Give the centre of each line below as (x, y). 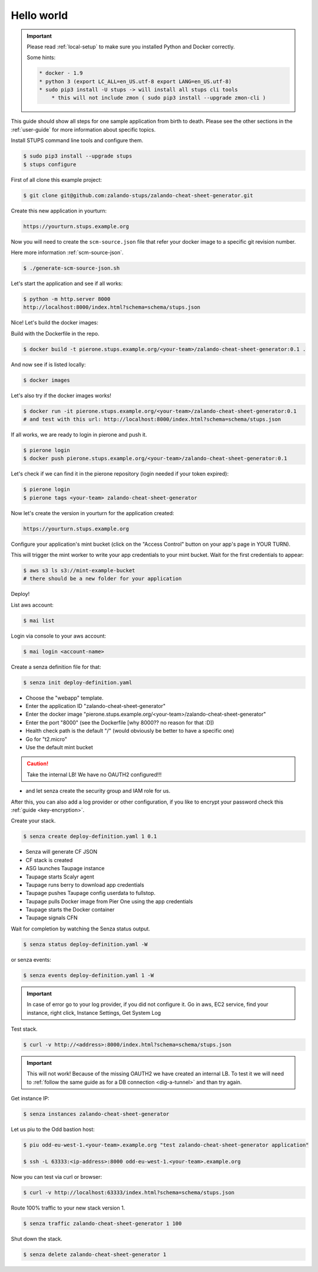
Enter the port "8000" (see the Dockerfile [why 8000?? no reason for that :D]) (120, 722)
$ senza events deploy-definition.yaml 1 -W (89, 975)
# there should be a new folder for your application (102, 579)
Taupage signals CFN (52, 918)
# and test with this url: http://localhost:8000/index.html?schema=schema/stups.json (152, 419)
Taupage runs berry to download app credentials (85, 884)
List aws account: (32, 605)
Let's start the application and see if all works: (67, 283)
